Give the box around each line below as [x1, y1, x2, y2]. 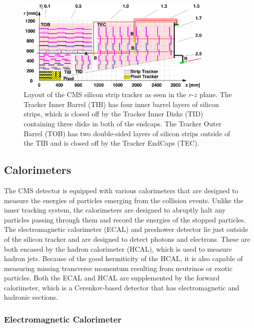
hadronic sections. [4, 292, 58, 302]
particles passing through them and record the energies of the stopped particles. [4, 214, 246, 224]
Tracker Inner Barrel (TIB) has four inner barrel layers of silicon [24, 99, 219, 109]
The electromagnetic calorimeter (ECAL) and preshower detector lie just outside [4, 224, 248, 234]
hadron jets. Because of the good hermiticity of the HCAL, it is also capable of [4, 253, 243, 264]
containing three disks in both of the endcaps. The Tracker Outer [24, 118, 222, 128]
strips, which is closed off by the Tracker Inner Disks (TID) [24, 109, 204, 119]
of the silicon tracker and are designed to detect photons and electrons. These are [4, 233, 251, 244]
